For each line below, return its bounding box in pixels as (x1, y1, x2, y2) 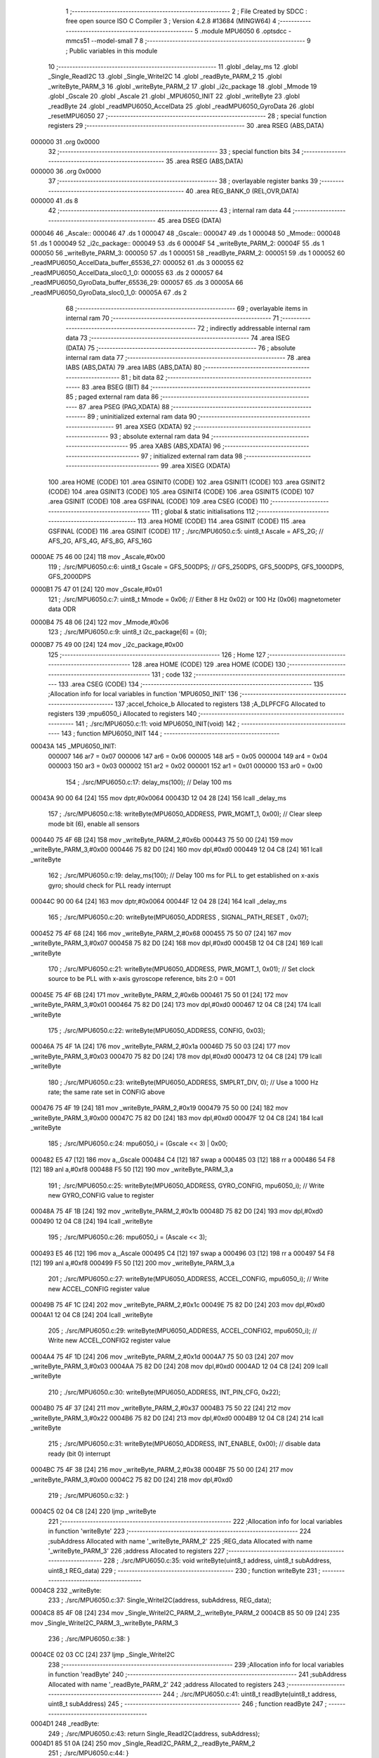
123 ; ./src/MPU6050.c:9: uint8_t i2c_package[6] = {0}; (48, 628, 207, 636)
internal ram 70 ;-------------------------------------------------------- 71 (65, 314, 279, 323)
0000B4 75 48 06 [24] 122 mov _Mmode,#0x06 (30, 617, 169, 626)
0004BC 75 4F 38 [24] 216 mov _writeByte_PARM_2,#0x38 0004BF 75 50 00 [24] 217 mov (30, 1465, 294, 1474)
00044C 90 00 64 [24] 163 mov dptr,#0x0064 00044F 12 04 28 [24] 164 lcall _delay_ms (30, 897, 287, 906)
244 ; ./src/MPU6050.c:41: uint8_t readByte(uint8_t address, (162, 1690, 337, 1698)
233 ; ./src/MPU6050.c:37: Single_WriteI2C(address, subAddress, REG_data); (48, 1596, 272, 1604)
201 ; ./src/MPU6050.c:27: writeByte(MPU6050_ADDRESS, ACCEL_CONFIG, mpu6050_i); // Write (48, 1275, 329, 1283)
